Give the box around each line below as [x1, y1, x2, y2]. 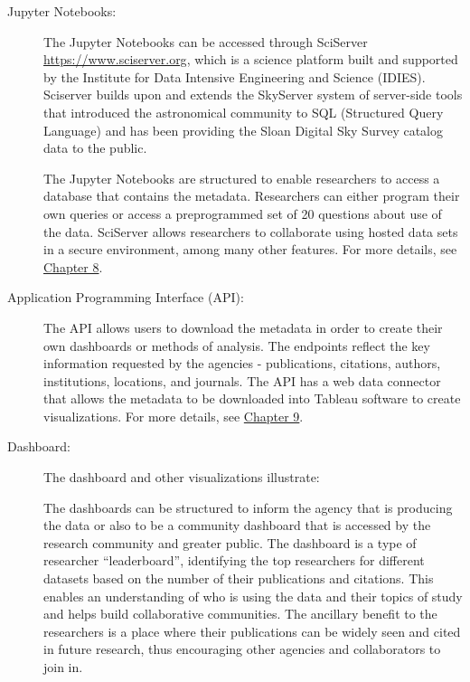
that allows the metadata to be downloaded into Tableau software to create [43, 389, 461, 408]
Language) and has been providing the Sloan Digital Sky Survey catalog [43, 120, 443, 139]
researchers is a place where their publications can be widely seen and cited [43, 621, 461, 640]
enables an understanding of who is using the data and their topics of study [43, 586, 463, 605]
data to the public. [43, 138, 147, 157]
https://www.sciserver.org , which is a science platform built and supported [43, 50, 458, 69]
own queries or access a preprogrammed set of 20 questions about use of [43, 204, 442, 223]
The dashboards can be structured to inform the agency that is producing [43, 497, 453, 516]
